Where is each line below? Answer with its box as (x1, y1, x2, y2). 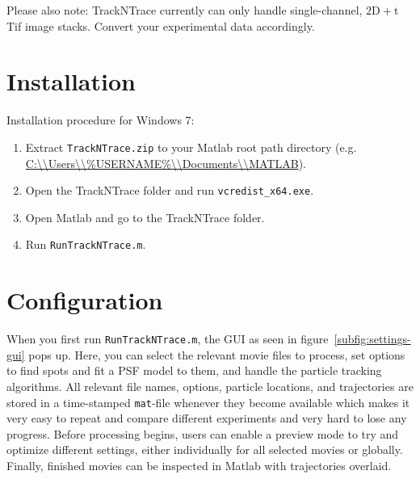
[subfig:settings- (334, 330, 411, 347)
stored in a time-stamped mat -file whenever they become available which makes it (6, 393, 410, 410)
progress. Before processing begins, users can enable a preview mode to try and (6, 425, 399, 442)
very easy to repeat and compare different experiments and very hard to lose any (6, 410, 407, 426)
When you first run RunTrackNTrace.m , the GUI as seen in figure (6, 330, 329, 347)
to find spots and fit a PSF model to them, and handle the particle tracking (6, 362, 382, 379)
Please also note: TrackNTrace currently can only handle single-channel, (6, 2, 363, 18)
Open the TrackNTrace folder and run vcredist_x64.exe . (25, 182, 314, 199)
